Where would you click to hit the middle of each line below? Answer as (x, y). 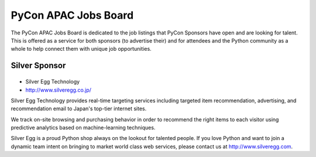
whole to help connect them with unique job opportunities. (81, 49)
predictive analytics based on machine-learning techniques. (83, 128)
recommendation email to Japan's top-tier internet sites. (79, 109)
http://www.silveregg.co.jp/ (59, 90)
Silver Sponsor (38, 66)
